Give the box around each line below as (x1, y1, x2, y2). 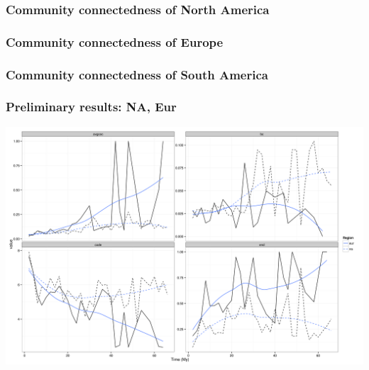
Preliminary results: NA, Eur (6, 98, 177, 116)
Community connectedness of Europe (6, 33, 224, 50)
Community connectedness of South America (6, 65, 268, 83)
